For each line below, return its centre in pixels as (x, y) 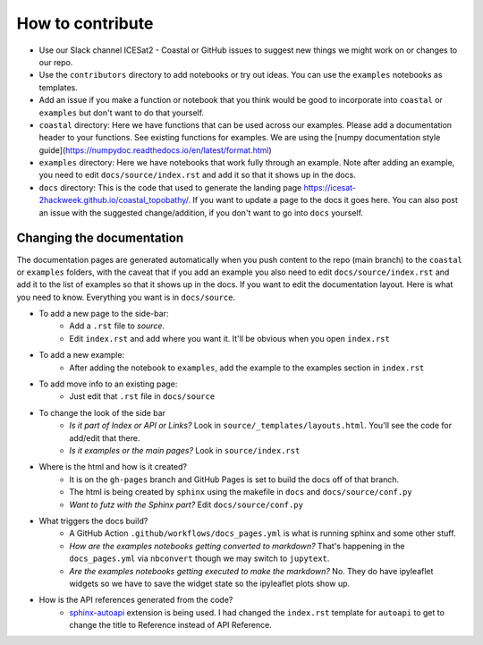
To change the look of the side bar (102, 412)
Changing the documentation (100, 238)
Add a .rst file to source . (117, 326)
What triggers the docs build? (93, 521)
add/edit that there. (105, 437)
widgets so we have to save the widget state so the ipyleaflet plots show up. (210, 583)
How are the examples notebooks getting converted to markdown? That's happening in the (237, 546)
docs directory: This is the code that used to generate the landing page (170, 187)
